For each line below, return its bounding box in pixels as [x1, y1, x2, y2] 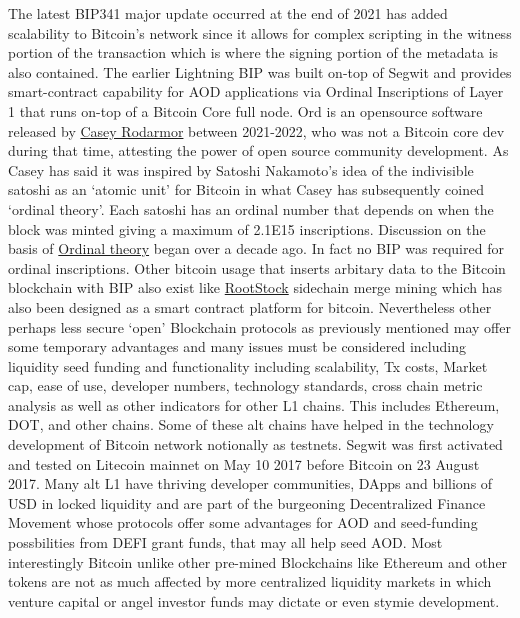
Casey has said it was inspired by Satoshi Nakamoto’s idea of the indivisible [8, 159, 474, 180]
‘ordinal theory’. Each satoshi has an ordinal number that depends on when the [8, 198, 494, 219]
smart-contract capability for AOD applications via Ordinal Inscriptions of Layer [8, 81, 504, 102]
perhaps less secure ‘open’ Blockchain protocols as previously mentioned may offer [8, 316, 511, 337]
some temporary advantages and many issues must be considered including [8, 336, 466, 357]
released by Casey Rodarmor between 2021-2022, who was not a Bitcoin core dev [8, 120, 505, 141]
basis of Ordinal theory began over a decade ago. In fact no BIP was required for [8, 238, 504, 259]
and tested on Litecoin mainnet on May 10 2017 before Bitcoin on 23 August [8, 453, 480, 474]
